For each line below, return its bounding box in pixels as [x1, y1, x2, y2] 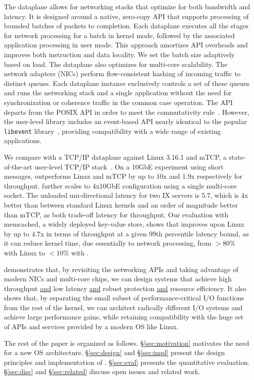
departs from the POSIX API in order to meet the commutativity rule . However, [4, 106, 250, 117]
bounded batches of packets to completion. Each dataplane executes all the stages [4, 21, 249, 31]
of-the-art [4, 161, 32, 171]
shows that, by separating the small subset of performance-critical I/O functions [4, 293, 244, 303]
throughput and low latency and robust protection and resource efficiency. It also [4, 283, 247, 293]
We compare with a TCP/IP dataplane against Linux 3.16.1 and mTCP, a [4, 151, 227, 162]
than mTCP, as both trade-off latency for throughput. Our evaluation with [4, 209, 229, 219]
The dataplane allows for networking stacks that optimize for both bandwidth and [4, 1, 250, 11]
